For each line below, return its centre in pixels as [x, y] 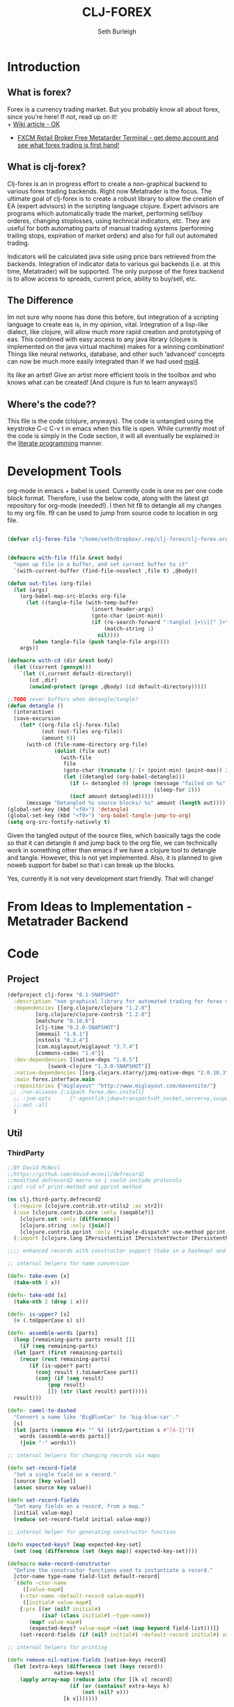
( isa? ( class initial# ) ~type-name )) [96, 1615]
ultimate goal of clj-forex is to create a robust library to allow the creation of [116, 198]
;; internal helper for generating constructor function [92, 1532]
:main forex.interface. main [54, 1079]
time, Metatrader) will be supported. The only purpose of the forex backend [116, 271]
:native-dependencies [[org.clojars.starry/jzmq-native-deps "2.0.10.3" [121, 1073]
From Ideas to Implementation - [100, 907]
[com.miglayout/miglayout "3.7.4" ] [87, 1047]
